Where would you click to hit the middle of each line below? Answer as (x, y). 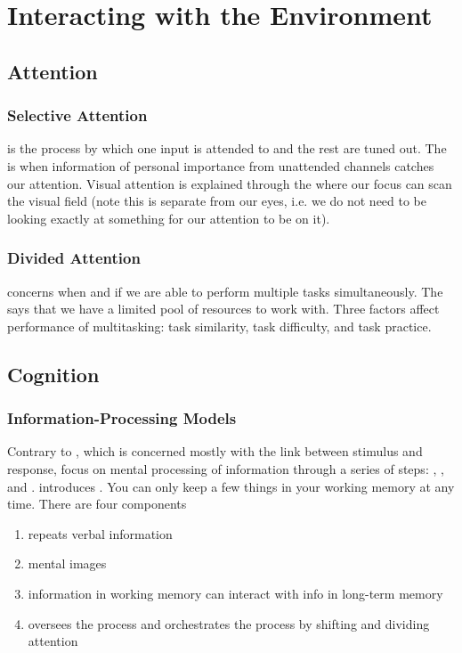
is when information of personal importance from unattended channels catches (221, 165)
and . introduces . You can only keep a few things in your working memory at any (231, 486)
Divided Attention (74, 258)
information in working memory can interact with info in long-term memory (235, 593)
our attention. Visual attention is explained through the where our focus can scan (230, 183)
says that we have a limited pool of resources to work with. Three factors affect (223, 309)
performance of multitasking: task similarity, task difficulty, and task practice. (219, 326)
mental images (67, 563)
